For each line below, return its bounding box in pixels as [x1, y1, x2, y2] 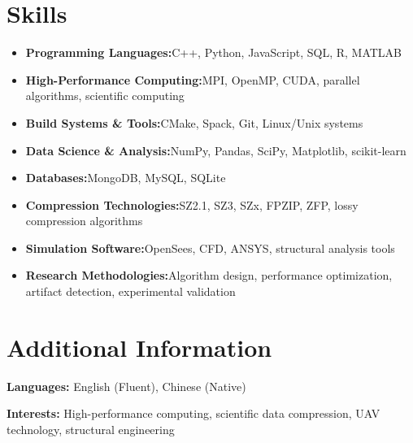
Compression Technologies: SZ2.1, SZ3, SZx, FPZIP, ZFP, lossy [25, 196, 359, 213]
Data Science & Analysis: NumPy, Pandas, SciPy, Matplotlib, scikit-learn [25, 141, 406, 159]
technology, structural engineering [7, 420, 175, 437]
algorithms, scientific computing [25, 87, 185, 104]
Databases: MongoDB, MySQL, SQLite [25, 169, 226, 186]
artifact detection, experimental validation [25, 283, 236, 300]
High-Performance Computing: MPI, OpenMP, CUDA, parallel [25, 71, 360, 88]
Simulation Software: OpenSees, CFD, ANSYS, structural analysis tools [25, 239, 395, 256]
